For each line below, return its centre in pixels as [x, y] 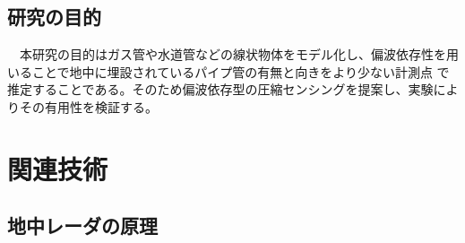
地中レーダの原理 [82, 226]
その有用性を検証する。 [88, 106]
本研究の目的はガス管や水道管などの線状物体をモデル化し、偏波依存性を [232, 54]
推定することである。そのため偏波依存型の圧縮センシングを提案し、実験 [220, 89]
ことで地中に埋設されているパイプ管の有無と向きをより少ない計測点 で [241, 71]
